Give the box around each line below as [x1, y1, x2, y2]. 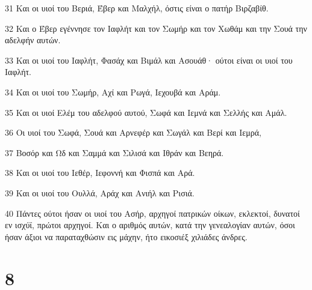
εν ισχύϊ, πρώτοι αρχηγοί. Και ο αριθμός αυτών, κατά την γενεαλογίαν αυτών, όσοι [5, 219, 295, 231]
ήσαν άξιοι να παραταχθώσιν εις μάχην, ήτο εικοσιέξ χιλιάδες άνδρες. [5, 230, 248, 243]
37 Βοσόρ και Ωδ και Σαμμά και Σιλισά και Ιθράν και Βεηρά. [5, 146, 224, 159]
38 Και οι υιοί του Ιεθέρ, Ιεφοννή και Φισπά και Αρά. [5, 166, 195, 179]
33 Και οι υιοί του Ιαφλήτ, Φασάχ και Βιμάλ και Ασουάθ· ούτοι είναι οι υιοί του [5, 53, 293, 66]
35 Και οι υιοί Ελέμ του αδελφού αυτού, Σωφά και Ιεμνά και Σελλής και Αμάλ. [5, 106, 287, 118]
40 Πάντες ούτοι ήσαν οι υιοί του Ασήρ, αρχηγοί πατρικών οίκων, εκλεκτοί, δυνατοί [5, 207, 300, 219]
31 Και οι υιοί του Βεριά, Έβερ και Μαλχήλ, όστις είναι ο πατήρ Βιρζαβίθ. [5, 2, 269, 14]
